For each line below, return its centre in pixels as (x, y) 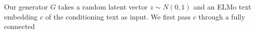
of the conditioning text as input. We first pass (118, 16)
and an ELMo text (222, 6)
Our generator (26, 6)
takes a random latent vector (103, 6)
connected (20, 26)
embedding (21, 16)
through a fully (222, 16)
